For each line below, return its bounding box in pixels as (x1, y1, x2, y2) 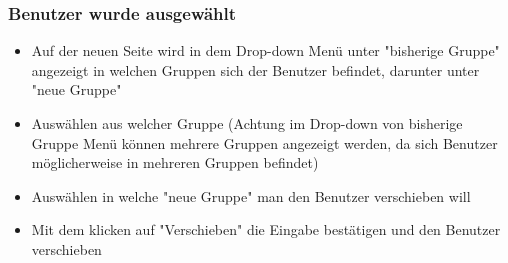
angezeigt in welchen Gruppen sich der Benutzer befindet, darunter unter (31, 59, 480, 80)
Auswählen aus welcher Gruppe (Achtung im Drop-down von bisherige (31, 113, 463, 133)
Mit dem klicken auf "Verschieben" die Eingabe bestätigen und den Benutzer (31, 219, 501, 240)
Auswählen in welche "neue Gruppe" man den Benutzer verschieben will (31, 185, 471, 206)
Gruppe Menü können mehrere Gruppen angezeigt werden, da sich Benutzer (31, 132, 498, 153)
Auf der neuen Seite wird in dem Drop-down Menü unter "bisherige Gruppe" (31, 40, 500, 61)
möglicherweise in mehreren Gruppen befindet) (31, 152, 319, 173)
